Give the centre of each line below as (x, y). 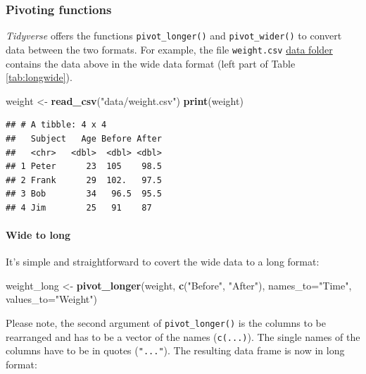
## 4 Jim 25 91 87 (79, 207)
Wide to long (38, 235)
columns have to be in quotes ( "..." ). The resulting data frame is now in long (175, 350)
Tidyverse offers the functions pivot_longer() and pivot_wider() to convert (174, 36)
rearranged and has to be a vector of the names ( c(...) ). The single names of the (183, 336)
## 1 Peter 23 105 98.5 (84, 167)
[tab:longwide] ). (39, 77)
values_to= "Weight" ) (51, 299)
